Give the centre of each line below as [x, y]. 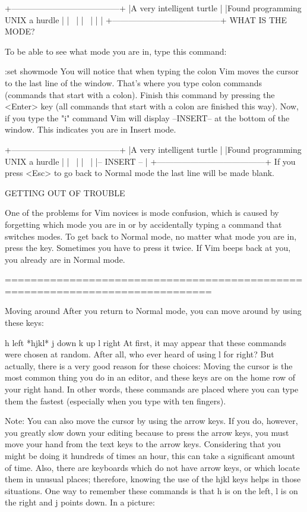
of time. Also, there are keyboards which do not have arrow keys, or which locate [152, 467]
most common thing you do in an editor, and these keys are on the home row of [150, 377]
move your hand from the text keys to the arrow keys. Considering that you [143, 444]
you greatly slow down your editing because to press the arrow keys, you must [147, 432]
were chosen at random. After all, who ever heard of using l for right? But [140, 354]
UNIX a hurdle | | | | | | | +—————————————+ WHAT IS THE [146, 19]
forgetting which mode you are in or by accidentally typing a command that [143, 224]
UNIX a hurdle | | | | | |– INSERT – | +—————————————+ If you [150, 161]
